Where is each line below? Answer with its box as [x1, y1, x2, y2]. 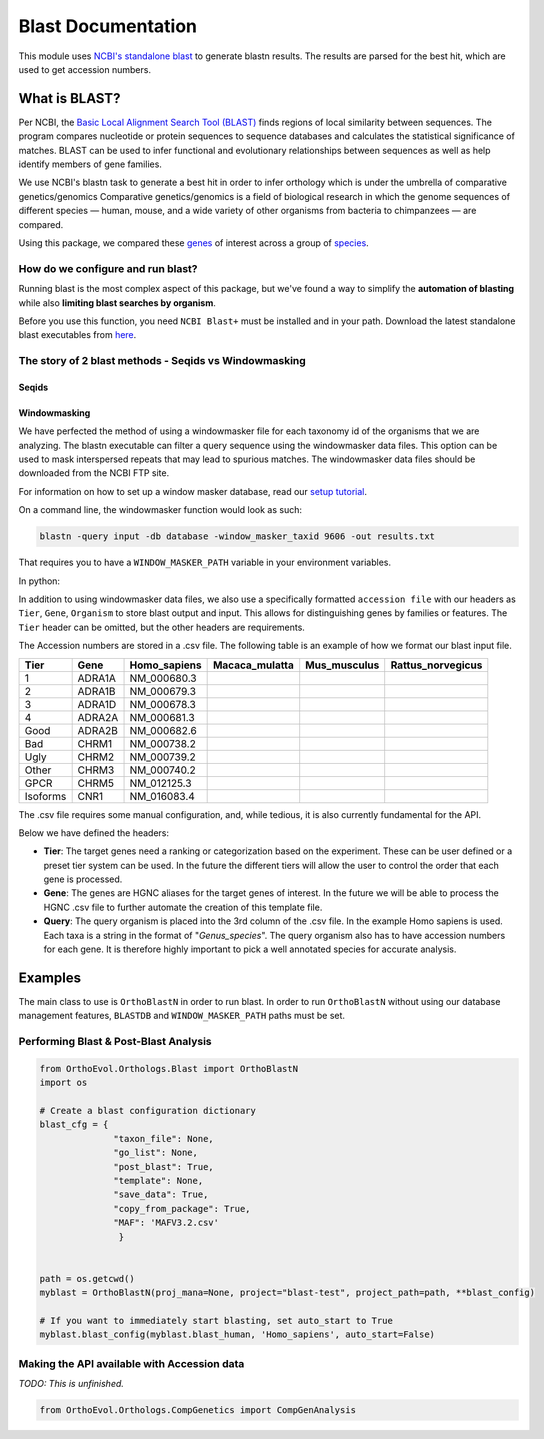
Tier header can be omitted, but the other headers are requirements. [18, 621, 305, 633]
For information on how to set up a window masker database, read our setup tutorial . [18, 485, 368, 497]
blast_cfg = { [39, 1119, 109, 1130]
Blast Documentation [18, 15, 197, 37]
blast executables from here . [18, 329, 137, 341]
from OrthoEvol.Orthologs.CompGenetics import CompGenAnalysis [39, 1405, 357, 1415]
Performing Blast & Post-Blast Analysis [18, 1035, 212, 1049]
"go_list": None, [113, 1147, 199, 1159]
